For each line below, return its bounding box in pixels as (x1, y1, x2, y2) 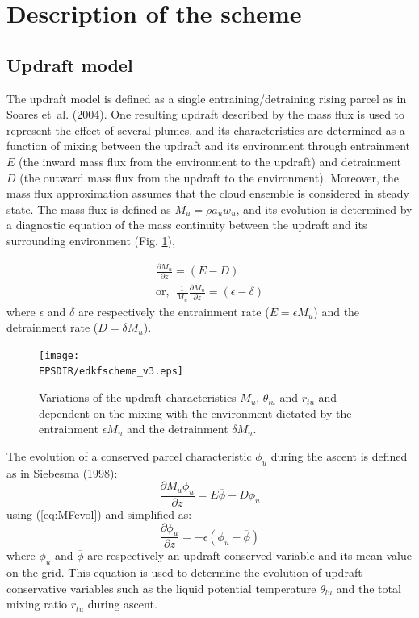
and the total (336, 579, 401, 596)
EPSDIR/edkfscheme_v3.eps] (39, 365, 183, 378)
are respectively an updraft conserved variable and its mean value (87, 547, 412, 564)
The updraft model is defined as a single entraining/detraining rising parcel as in (6, 90, 407, 106)
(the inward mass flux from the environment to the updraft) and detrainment (19, 152, 402, 169)
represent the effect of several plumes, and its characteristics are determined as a (6, 121, 405, 138)
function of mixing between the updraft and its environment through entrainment (6, 137, 411, 154)
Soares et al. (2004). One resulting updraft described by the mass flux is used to (6, 106, 405, 123)
